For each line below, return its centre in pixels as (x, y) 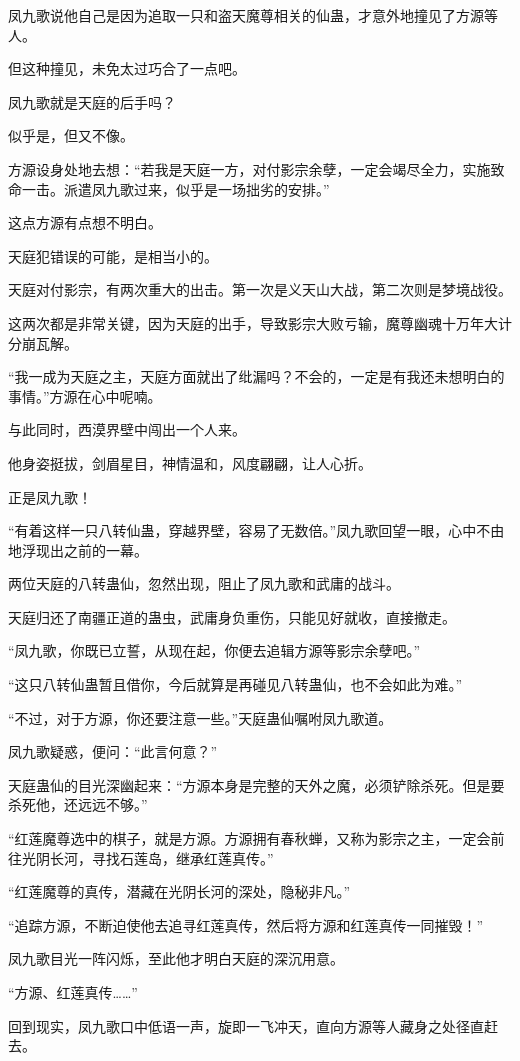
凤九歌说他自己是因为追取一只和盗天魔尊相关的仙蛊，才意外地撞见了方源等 (253, 15)
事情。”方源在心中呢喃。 (85, 395)
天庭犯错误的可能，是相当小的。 (113, 255)
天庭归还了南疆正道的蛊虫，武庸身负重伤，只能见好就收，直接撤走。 (232, 616)
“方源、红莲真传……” (73, 992)
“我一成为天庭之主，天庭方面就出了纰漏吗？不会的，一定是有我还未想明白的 (256, 376)
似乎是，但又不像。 (71, 135)
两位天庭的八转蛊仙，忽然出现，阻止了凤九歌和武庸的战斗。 (204, 583)
